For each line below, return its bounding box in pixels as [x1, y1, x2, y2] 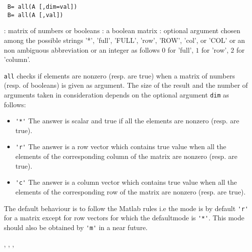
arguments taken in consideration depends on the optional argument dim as [4, 89, 229, 99]
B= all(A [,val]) [7, 11, 63, 19]
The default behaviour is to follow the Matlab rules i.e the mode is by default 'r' [4, 203, 249, 213]
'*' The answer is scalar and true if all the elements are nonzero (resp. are [15, 116, 239, 126]
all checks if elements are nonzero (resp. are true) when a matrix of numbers [4, 70, 235, 80]
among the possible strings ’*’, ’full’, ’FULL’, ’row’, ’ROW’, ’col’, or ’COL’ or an [4, 35, 245, 45]
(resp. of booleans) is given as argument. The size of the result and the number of [4, 80, 248, 90]
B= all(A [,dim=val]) [7, 3, 78, 10]
